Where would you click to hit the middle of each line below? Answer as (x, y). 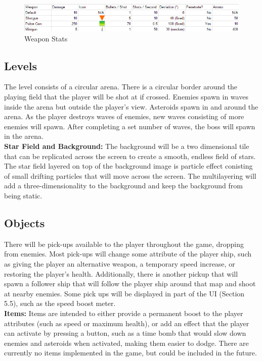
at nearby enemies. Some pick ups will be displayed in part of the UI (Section (124, 293)
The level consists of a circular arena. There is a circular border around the (121, 87)
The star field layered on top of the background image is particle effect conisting (128, 166)
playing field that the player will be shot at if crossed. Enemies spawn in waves (126, 97)
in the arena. (24, 136)
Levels (20, 65)
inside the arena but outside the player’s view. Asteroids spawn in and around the (131, 106)
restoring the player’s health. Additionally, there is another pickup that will (121, 273)
